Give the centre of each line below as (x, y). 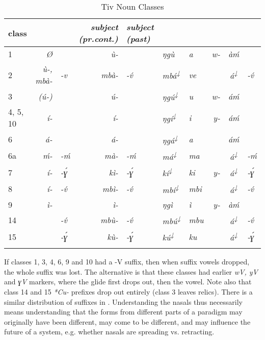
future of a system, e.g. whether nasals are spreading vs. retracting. (109, 332)
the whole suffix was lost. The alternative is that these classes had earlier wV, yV (131, 271)
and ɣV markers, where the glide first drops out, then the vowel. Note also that (128, 282)
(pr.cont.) (98, 39)
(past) (138, 39)
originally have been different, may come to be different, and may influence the (127, 321)
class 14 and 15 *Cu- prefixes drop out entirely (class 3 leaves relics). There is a (128, 292)
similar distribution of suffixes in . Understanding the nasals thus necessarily (124, 301)
